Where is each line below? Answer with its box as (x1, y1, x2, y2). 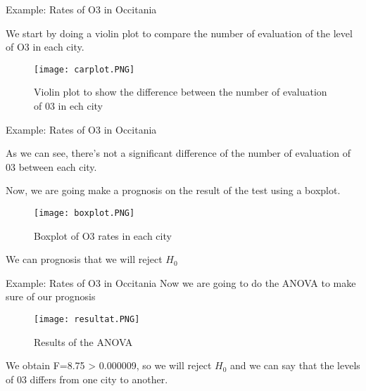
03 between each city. (6, 159, 97, 174)
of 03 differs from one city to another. (6, 371, 168, 386)
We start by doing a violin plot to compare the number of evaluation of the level (6, 25, 353, 40)
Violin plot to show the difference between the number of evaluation (34, 84, 327, 99)
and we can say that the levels (230, 358, 360, 373)
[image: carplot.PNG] (34, 64, 135, 75)
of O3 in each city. (6, 39, 84, 54)
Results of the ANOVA (34, 334, 133, 349)
